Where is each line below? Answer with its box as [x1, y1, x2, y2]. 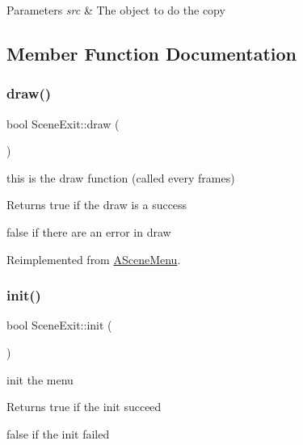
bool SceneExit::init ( [6, 317, 112, 334]
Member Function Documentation [6, 40, 297, 65]
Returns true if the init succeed [6, 398, 162, 415]
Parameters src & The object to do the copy [6, 2, 225, 18]
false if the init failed [6, 425, 110, 442]
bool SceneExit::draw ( [6, 115, 120, 132]
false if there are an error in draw [6, 223, 171, 240]
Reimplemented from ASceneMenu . [6, 250, 181, 267]
